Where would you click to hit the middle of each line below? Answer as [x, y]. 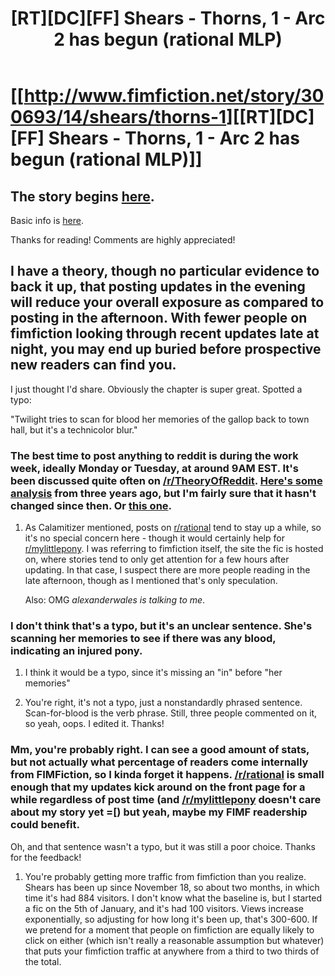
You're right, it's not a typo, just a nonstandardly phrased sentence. [163, 703]
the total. [43, 961]
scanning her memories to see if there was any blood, [143, 639]
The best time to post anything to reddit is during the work [154, 455]
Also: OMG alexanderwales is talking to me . [115, 600]
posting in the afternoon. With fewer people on [159, 318]
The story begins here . [82, 196]
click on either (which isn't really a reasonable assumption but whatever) [174, 940]
